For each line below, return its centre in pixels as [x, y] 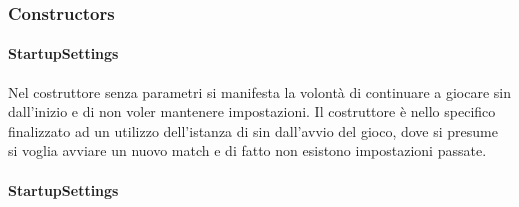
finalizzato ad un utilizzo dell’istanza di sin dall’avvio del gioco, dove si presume [253, 130]
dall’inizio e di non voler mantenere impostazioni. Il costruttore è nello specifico [252, 111]
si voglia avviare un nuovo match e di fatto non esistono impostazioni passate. [247, 150]
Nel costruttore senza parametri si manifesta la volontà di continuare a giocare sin [260, 91]
